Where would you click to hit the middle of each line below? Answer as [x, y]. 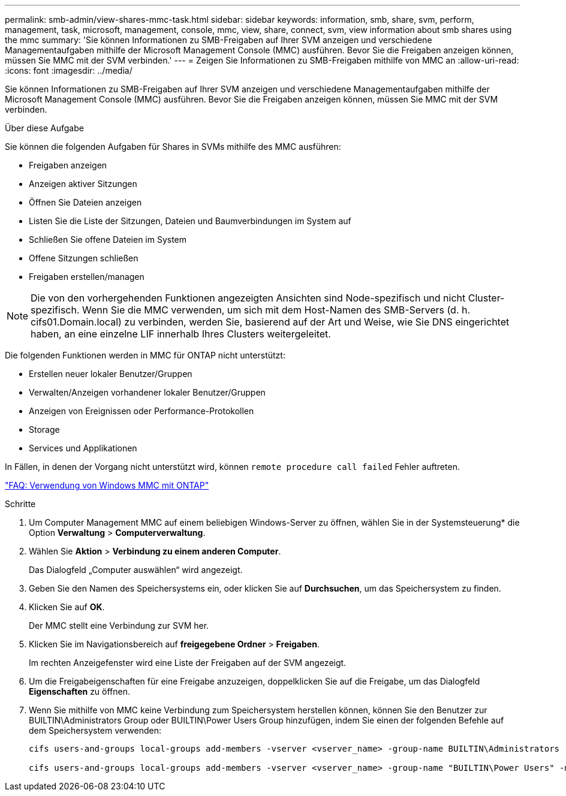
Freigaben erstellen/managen [87, 277]
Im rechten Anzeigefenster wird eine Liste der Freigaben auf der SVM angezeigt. [188, 663]
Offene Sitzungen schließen [84, 258]
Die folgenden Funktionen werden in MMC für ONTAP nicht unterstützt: [145, 355]
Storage [44, 429]
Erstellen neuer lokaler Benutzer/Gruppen [111, 374]
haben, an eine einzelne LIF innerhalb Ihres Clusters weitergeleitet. [181, 334]
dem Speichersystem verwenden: [95, 730]
